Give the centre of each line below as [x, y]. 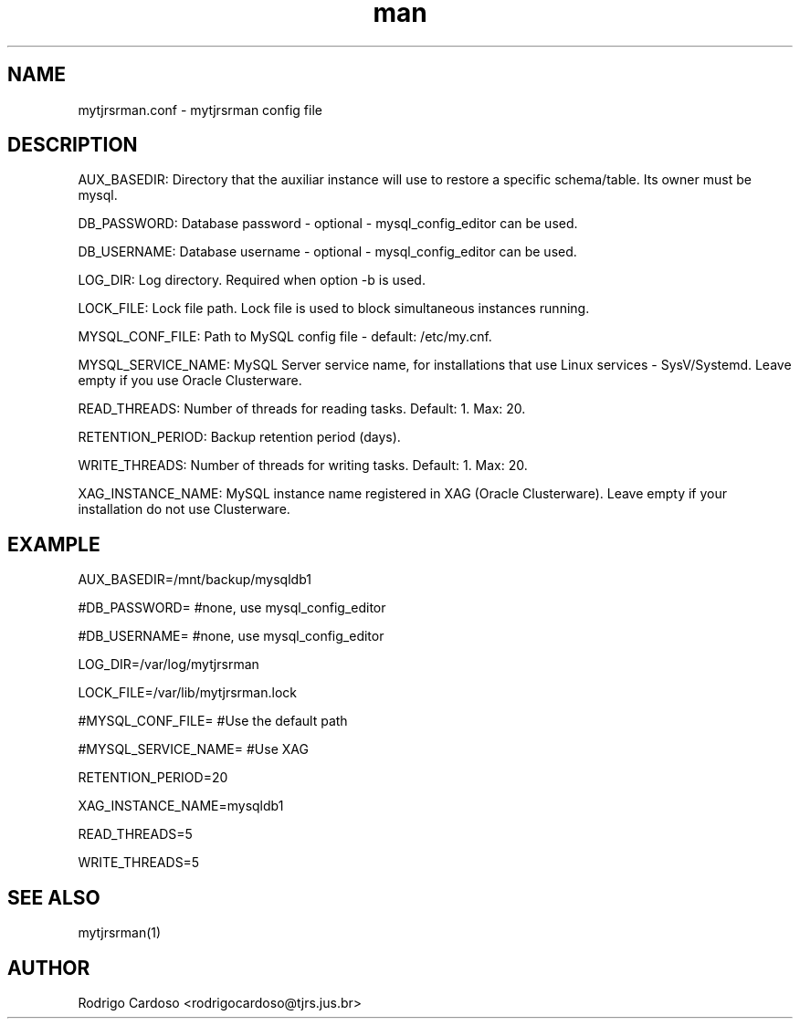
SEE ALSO [54, 897]
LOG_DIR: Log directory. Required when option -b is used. [252, 280]
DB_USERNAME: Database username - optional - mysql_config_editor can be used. [327, 252]
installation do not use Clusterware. [184, 509]
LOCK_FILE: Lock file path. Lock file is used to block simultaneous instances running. [334, 309]
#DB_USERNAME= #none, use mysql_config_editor [231, 636]
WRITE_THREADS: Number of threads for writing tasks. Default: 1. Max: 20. [303, 466]
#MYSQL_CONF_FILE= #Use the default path [213, 721]
